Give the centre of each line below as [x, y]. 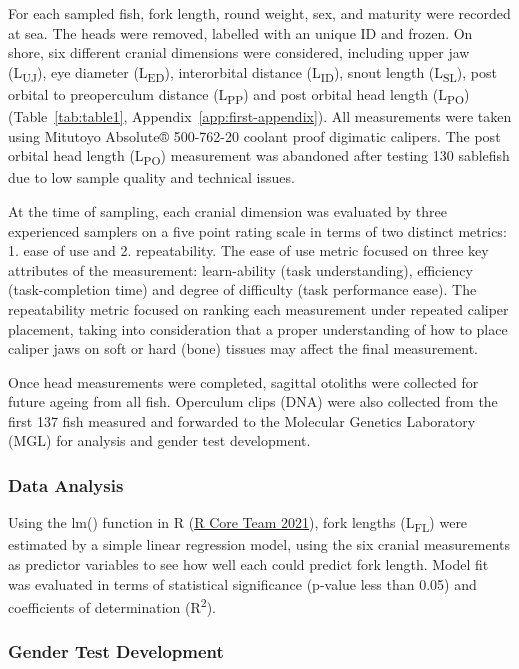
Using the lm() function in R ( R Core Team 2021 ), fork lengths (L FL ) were [238, 524]
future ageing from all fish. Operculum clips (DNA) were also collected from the [253, 401]
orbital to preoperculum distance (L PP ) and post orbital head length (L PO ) [239, 95]
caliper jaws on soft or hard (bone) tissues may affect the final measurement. [243, 348]
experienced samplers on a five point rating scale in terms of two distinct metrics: [257, 230]
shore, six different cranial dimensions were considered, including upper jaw [239, 52]
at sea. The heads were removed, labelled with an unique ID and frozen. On [240, 32]
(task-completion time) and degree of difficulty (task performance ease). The [242, 289]
